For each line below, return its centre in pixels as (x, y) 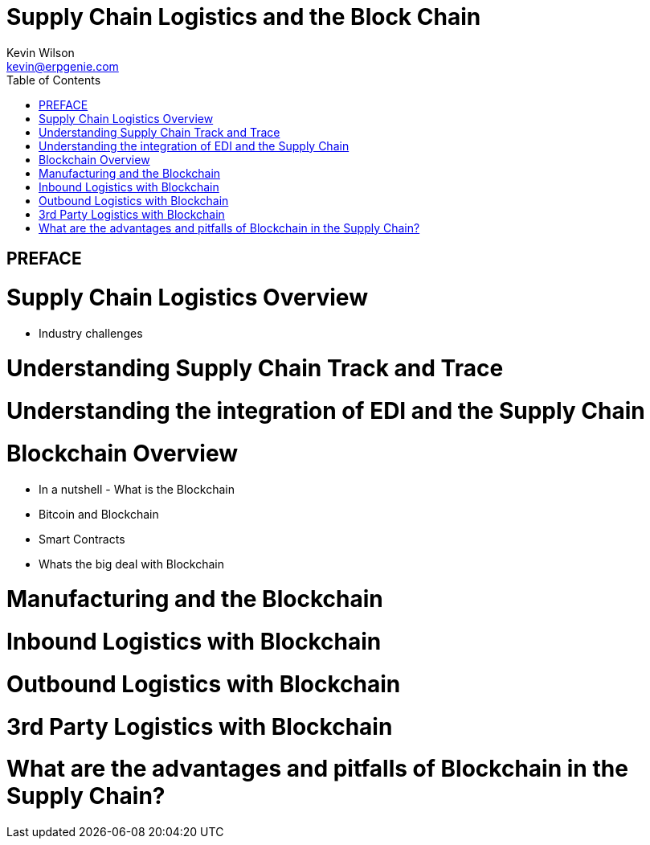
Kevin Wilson (41, 52)
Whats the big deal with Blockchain (131, 564)
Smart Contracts (82, 539)
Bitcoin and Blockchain (99, 514)
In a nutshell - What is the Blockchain (137, 489)
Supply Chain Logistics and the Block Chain (244, 17)
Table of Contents (54, 80)
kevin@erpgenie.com (63, 66)
